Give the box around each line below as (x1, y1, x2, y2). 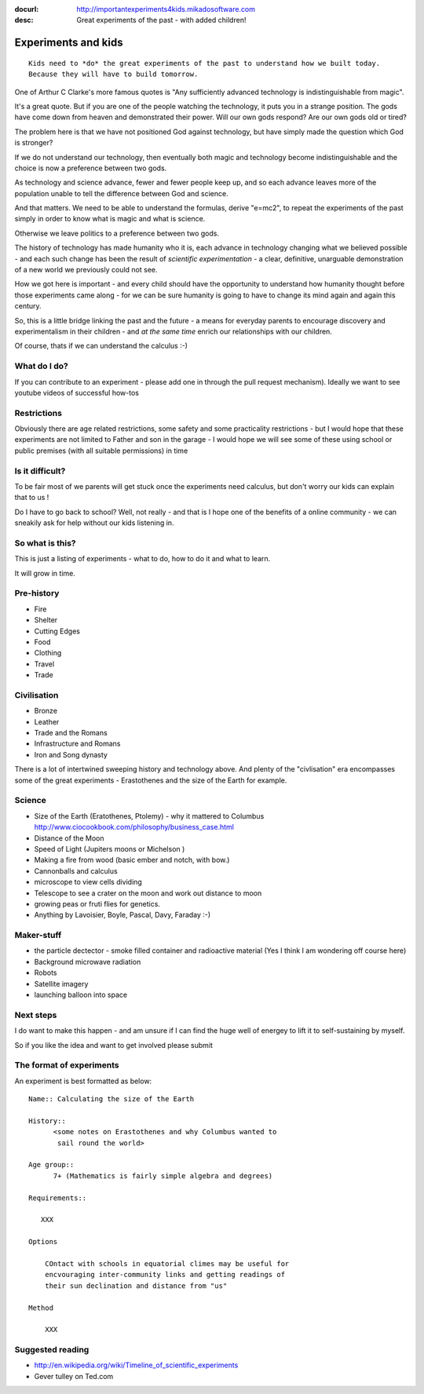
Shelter (34, 615, 58, 625)
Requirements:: (28, 1193, 87, 1202)
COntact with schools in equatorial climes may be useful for (44, 1259, 290, 1268)
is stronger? (14, 138, 53, 148)
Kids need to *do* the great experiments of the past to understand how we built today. (28, 59, 381, 68)
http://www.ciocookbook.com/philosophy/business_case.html (34, 823, 235, 832)
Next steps (14, 1009, 57, 1020)
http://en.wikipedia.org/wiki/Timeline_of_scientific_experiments (34, 1360, 239, 1370)
